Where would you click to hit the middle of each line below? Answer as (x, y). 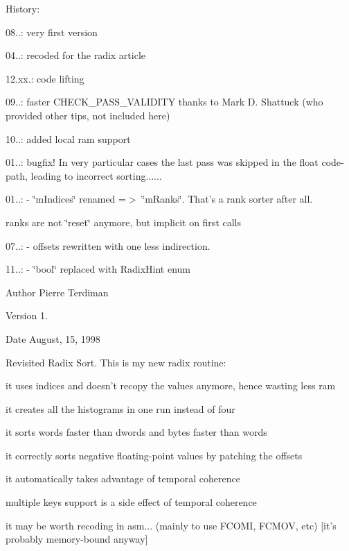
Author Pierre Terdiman (57, 292)
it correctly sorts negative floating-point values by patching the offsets (154, 455)
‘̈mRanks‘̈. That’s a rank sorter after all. (227, 199)
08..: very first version (52, 32)
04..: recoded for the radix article (76, 55)
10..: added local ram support (68, 138)
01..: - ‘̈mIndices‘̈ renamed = (66, 199)
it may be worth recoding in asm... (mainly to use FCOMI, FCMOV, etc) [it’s (171, 525)
